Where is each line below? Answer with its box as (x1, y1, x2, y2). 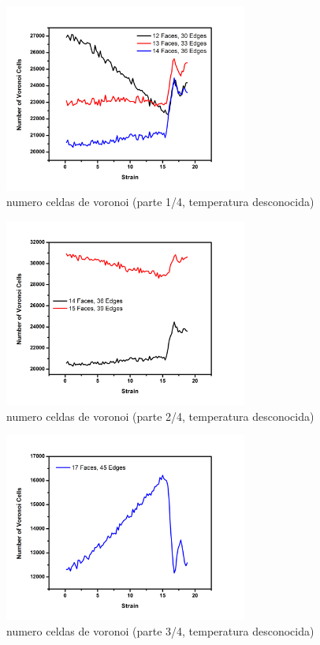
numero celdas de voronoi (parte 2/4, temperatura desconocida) (6, 407, 314, 424)
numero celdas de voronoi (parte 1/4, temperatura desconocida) (6, 193, 314, 210)
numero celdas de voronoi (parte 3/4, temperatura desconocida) (6, 622, 314, 639)
